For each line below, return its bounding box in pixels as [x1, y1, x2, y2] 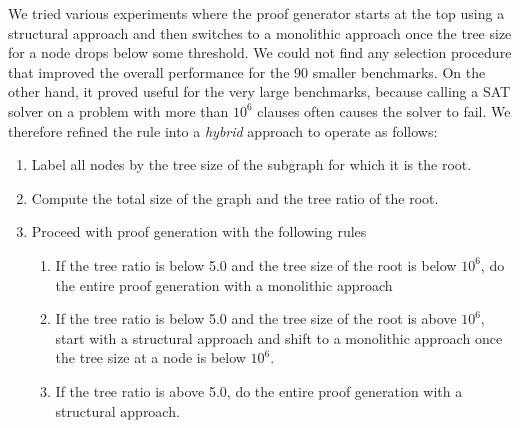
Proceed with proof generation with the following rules [31, 221, 367, 242]
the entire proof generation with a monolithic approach [55, 274, 393, 295]
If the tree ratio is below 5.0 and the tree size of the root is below [55, 254, 457, 275]
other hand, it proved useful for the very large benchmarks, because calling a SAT [8, 81, 511, 102]
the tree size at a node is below [55, 347, 246, 368]
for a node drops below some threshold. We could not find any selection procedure [8, 42, 512, 63]
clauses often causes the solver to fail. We [257, 100, 511, 121]
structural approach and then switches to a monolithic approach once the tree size [8, 22, 512, 43]
